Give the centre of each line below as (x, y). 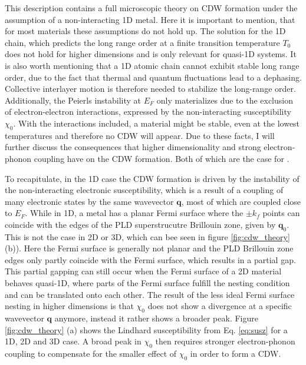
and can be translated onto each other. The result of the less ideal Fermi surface (150, 294)
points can (281, 213)
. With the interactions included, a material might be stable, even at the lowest (157, 123)
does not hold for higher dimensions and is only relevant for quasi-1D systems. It (151, 54)
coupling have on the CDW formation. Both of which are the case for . (162, 158)
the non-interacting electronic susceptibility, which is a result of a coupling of (144, 190)
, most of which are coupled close (241, 201)
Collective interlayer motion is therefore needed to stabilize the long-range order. (150, 89)
